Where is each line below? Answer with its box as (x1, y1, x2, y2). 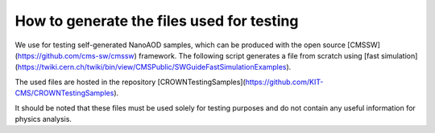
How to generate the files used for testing (14, 12, 299, 30)
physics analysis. (14, 114, 72, 123)
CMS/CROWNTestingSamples (14, 88, 114, 98)
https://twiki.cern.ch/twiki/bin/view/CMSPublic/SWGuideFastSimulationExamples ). (17, 62, 292, 72)
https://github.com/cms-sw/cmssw (17, 50, 135, 60)
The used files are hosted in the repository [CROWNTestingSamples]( (14, 77, 246, 87)
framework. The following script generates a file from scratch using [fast (138, 50, 380, 60)
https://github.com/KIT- (245, 77, 324, 87)
